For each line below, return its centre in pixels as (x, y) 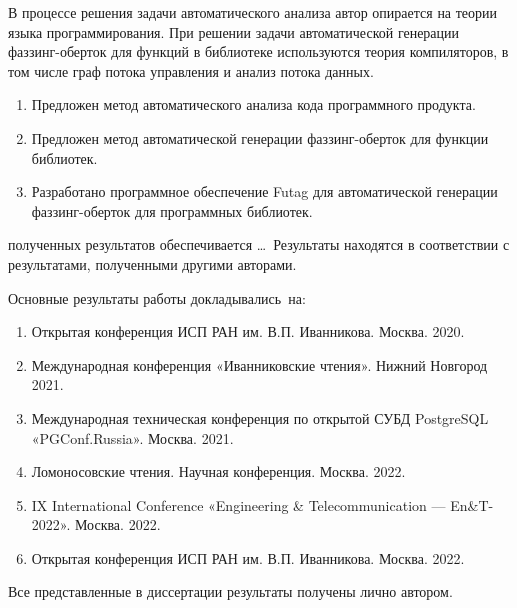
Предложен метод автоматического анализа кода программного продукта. (253, 104)
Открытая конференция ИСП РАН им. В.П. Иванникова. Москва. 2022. (248, 557)
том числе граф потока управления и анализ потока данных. (191, 70)
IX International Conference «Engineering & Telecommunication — (238, 504)
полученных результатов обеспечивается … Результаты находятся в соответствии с (259, 244)
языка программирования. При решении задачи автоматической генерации (234, 31)
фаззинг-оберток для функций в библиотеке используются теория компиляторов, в (258, 51)
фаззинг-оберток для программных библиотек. (172, 210)
